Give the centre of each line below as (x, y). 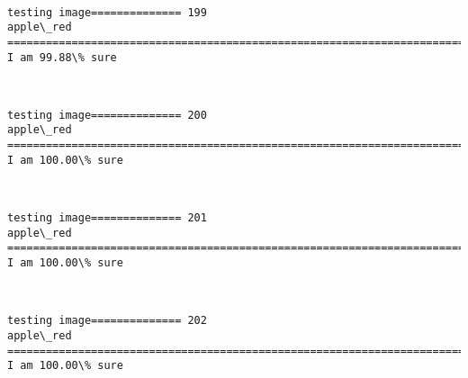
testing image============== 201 (107, 218)
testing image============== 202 (107, 321)
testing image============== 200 (107, 115)
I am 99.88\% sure (62, 57)
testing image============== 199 (107, 12)
